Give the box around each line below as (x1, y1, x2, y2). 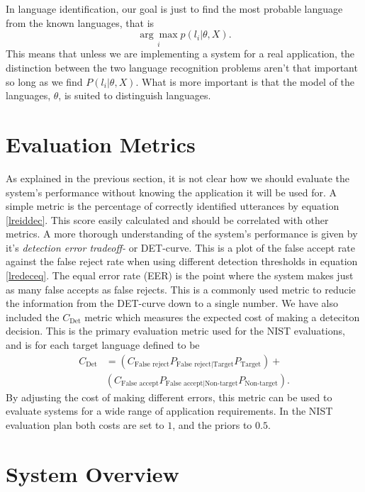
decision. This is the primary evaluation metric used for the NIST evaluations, (6, 323, 345, 338)
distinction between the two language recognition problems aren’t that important (6, 60, 358, 74)
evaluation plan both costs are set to (6, 417, 164, 432)
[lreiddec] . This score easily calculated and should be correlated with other (6, 212, 329, 227)
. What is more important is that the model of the (135, 74, 355, 89)
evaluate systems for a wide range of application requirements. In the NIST (6, 403, 333, 418)
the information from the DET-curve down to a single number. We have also (6, 296, 338, 311)
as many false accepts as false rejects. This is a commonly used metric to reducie (6, 281, 356, 296)
